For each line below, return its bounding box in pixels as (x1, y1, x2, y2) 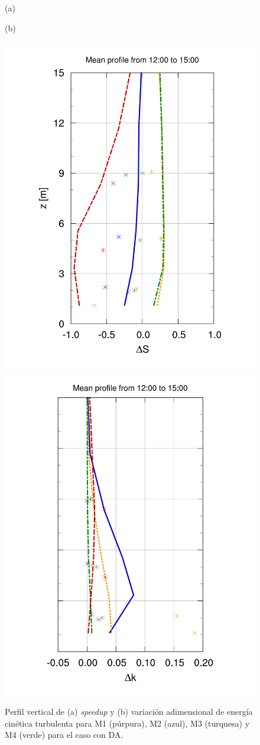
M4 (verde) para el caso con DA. (5, 728, 123, 741)
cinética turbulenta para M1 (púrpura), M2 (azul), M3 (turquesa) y (5, 717, 250, 729)
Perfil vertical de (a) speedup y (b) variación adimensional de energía (5, 705, 253, 718)
